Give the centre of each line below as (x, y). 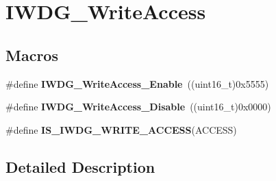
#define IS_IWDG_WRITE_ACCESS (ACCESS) (121, 129)
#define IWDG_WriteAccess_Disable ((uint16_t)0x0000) (138, 107)
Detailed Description (80, 166)
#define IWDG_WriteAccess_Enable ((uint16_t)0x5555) (137, 83)
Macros (32, 55)
